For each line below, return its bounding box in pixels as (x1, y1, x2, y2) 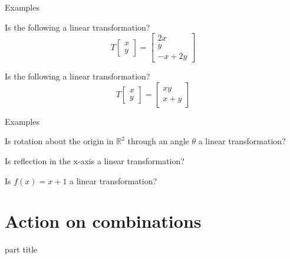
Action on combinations (5, 209, 202, 233)
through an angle (127, 135, 189, 147)
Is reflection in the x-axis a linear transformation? (5, 155, 184, 167)
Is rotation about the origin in (5, 135, 114, 147)
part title (5, 243, 38, 255)
